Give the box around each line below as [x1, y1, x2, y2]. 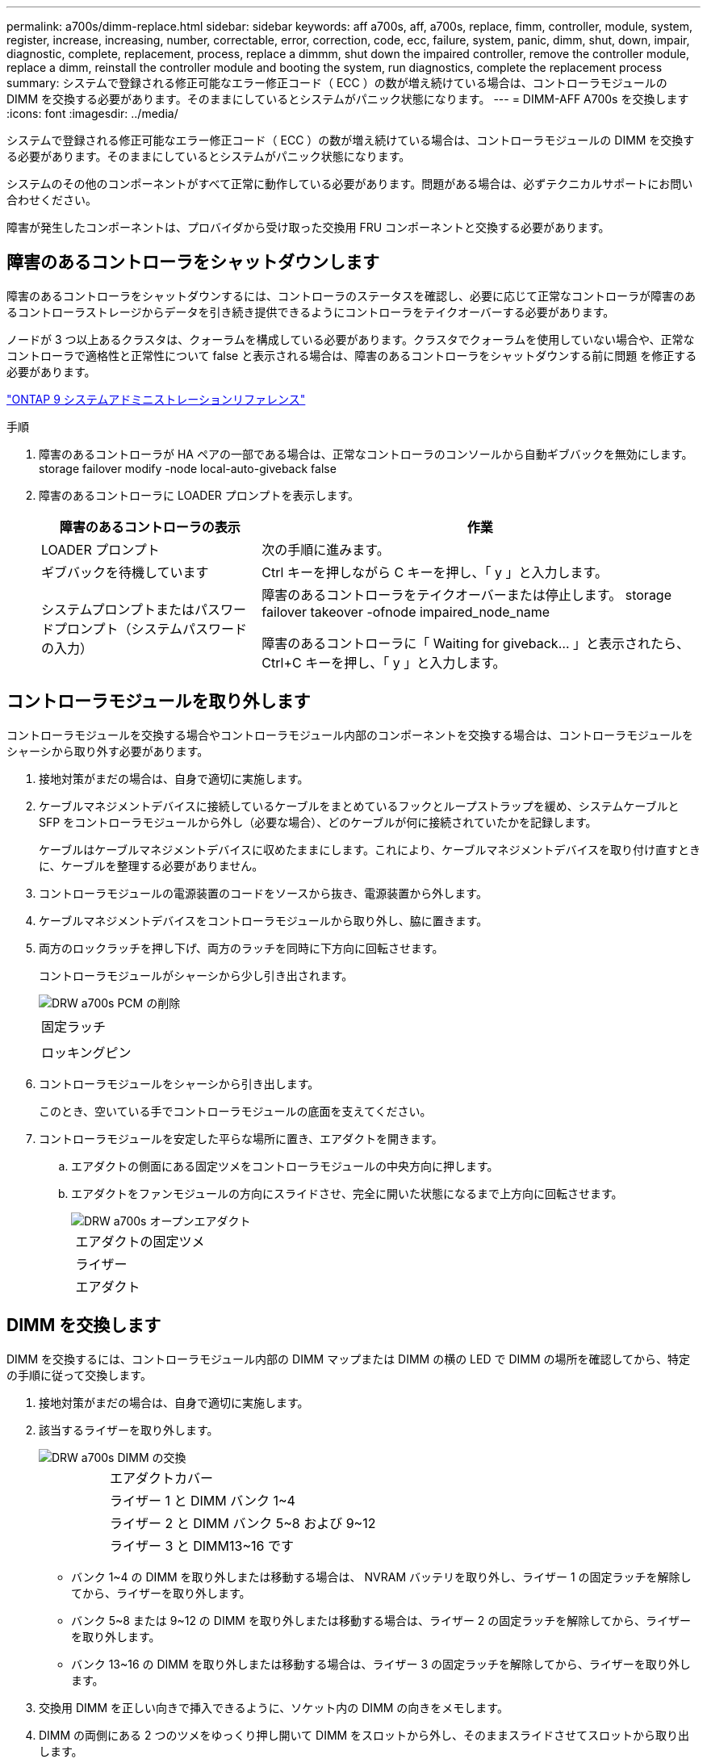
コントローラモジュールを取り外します [6, 691, 311, 712]
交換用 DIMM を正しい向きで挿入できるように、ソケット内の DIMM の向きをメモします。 [39, 1700, 508, 1715]
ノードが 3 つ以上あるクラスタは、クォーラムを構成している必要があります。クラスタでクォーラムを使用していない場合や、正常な [6, 332, 695, 346]
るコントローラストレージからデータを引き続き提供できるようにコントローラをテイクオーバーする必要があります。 [6, 304, 615, 319]
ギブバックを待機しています [41, 563, 209, 580]
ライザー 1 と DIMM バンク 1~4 [109, 1492, 295, 1509]
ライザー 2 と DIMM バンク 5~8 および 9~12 [109, 1514, 376, 1531]
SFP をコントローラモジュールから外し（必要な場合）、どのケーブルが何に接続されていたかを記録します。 [39, 814, 597, 829]
